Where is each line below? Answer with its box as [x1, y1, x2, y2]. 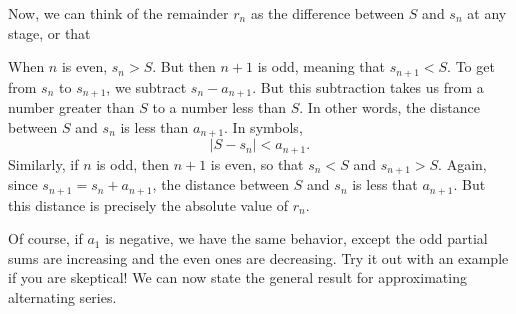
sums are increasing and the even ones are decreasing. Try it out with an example [8, 247, 509, 268]
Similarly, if [8, 153, 79, 174]
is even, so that [210, 153, 304, 174]
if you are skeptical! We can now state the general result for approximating [8, 267, 467, 288]
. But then [152, 56, 216, 77]
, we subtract [106, 76, 187, 97]
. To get [447, 56, 495, 77]
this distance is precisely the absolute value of [8, 194, 289, 215]
